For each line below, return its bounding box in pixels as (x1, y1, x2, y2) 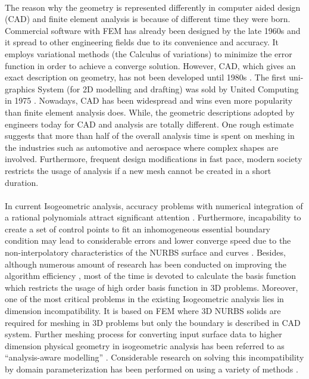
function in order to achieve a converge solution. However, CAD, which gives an (5, 59, 296, 72)
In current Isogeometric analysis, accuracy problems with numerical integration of (5, 199, 303, 212)
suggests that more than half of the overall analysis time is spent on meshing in (5, 129, 295, 142)
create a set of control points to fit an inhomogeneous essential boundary (5, 222, 270, 235)
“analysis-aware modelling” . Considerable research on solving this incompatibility (5, 351, 304, 364)
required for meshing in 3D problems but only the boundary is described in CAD (5, 316, 301, 328)
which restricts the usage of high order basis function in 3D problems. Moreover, (5, 281, 298, 293)
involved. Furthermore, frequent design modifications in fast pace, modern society (5, 153, 302, 165)
